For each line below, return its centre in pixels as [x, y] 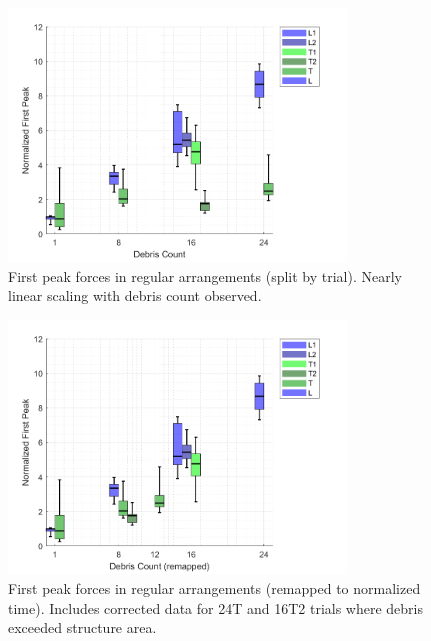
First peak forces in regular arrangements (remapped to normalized [214, 587]
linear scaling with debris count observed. [135, 295]
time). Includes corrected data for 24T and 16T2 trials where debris [216, 607]
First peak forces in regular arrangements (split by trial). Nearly [205, 275]
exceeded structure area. [82, 627]
